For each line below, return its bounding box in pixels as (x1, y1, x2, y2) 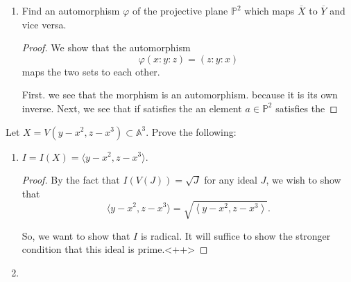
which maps (244, 3, 295, 17)
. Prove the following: (146, 124, 237, 139)
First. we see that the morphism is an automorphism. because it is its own (22, 87, 338, 102)
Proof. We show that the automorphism (22, 40, 191, 55)
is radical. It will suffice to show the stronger (140, 228, 331, 243)
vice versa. (22, 17, 67, 31)
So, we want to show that (22, 228, 130, 243)
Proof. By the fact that (22, 173, 120, 187)
